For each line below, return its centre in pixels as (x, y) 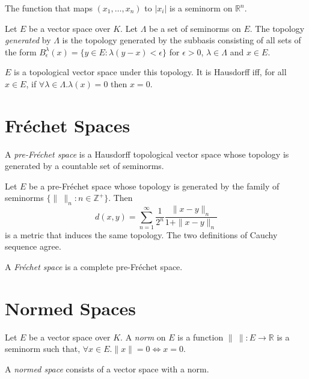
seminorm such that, (43, 349)
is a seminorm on (201, 8)
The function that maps (49, 8)
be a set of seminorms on (195, 28)
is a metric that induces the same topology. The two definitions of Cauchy (141, 234)
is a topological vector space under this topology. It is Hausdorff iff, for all (150, 72)
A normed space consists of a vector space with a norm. (107, 368)
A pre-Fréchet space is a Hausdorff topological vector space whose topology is (147, 154)
